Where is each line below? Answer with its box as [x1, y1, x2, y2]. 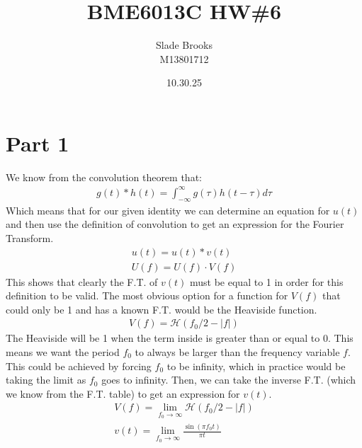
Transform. [6, 230, 54, 245]
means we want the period [6, 345, 120, 360]
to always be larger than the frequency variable [135, 345, 340, 360]
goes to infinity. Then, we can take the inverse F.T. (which [101, 372, 356, 387]
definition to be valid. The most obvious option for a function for [6, 288, 288, 303]
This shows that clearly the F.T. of [6, 274, 158, 289]
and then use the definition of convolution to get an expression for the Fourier [6, 217, 344, 231]
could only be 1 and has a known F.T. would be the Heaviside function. [6, 301, 317, 316]
